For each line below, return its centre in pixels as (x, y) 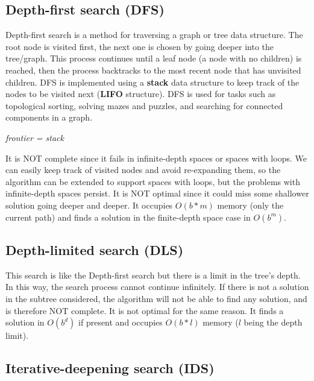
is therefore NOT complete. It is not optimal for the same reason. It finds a (145, 310)
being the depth (273, 322)
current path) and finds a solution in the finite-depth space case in (128, 217)
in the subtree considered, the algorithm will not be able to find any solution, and (156, 298)
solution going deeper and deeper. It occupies (89, 205)
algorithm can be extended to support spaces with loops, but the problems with (153, 181)
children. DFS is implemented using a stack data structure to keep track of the (152, 82)
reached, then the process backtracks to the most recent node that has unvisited (153, 70)
